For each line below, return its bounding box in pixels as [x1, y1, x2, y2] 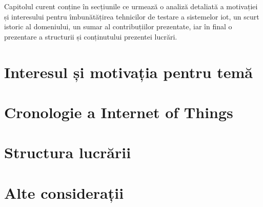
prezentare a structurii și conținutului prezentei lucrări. [4, 31, 177, 42]
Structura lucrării [4, 142, 131, 163]
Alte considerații [4, 182, 124, 203]
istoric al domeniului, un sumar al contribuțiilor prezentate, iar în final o [4, 21, 232, 32]
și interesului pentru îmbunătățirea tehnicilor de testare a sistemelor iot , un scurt [4, 11, 259, 22]
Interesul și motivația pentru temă [4, 61, 253, 82]
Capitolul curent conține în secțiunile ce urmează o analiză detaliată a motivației [4, 1, 258, 11]
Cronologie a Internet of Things [4, 101, 233, 122]
